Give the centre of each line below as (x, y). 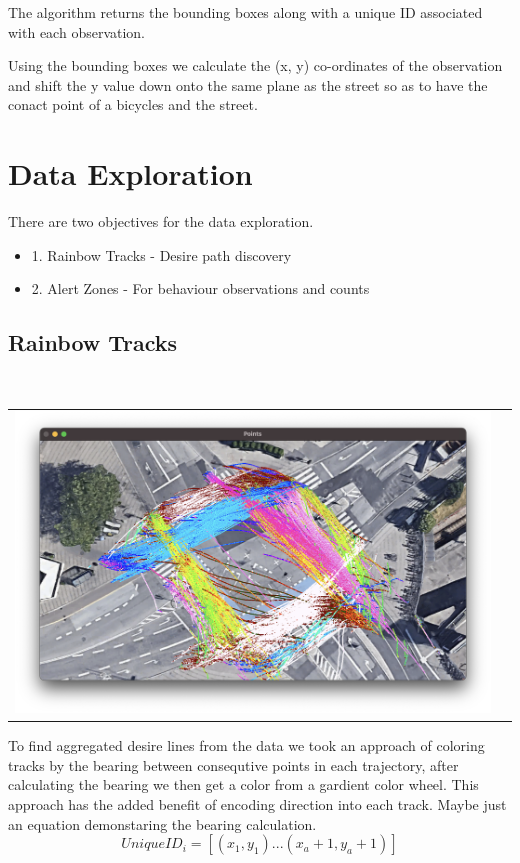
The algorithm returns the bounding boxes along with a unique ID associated (245, 12)
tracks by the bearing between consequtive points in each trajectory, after (233, 764)
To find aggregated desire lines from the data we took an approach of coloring (246, 745)
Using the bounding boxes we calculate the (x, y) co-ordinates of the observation (255, 65)
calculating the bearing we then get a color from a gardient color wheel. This (243, 784)
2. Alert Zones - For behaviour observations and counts (200, 288)
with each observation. (77, 31)
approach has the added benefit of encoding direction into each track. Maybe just (257, 803)
